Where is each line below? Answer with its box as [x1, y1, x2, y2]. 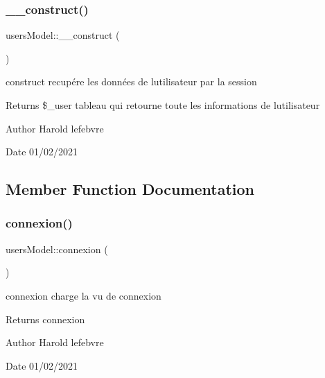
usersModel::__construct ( [6, 28, 120, 42]
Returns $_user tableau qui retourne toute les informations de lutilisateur [6, 98, 320, 112]
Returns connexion [6, 311, 85, 326]
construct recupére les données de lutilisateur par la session [6, 74, 257, 89]
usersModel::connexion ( [6, 241, 108, 256]
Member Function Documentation [6, 178, 255, 200]
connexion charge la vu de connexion [6, 288, 161, 302]
